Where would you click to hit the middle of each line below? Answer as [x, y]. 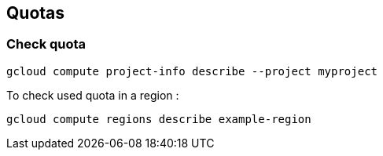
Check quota [46, 44]
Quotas [36, 13]
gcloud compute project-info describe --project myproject [192, 71]
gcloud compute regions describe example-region [159, 119]
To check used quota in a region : [93, 95]
